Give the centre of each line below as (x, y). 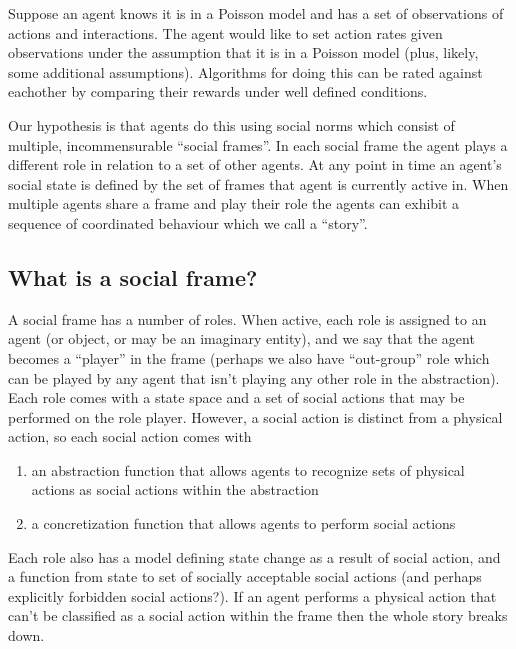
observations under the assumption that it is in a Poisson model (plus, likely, (243, 52)
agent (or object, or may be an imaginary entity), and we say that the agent (241, 338)
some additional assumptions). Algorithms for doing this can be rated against (245, 71)
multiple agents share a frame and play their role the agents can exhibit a (234, 203)
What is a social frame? (133, 276)
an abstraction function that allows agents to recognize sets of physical (248, 469)
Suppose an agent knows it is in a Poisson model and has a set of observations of (256, 13)
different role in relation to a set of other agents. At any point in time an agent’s (255, 164)
